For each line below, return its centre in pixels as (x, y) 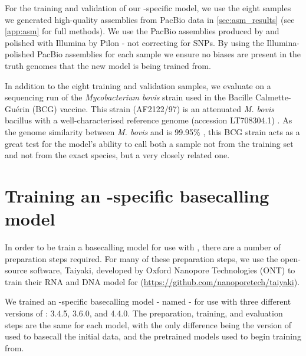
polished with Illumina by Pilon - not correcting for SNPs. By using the (134, 42)
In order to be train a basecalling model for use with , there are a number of (143, 247)
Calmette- (273, 97)
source (16, 270)
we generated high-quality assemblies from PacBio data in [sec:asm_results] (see (150, 19)
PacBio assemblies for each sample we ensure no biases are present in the (169, 54)
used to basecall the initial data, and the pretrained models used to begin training (153, 336)
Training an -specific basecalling (137, 195)
